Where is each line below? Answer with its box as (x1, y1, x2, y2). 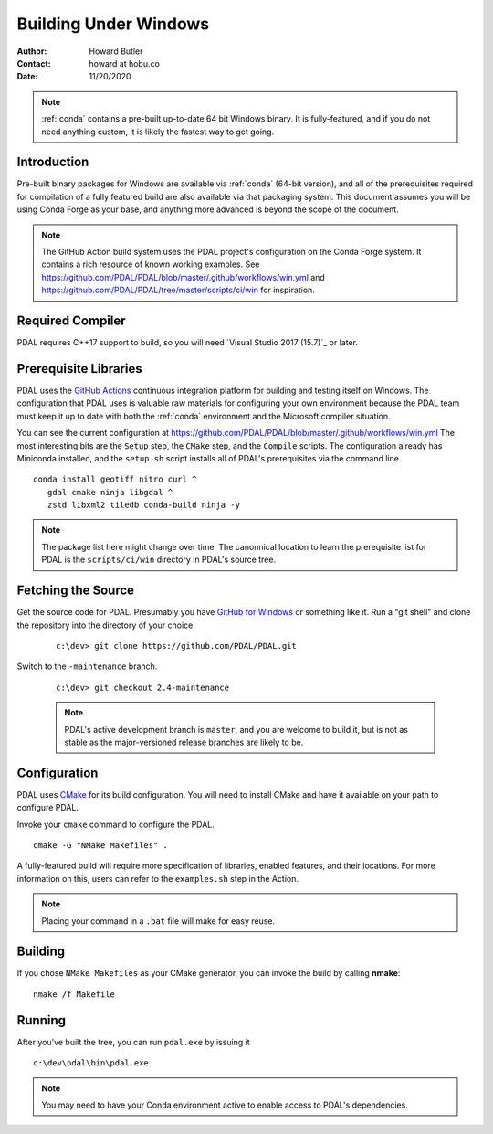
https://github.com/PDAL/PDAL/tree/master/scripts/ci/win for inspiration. (41, 284, 315, 296)
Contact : (16, 58, 52, 69)
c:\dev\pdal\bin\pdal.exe (33, 1058, 150, 1068)
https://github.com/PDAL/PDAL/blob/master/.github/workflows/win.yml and (41, 271, 326, 282)
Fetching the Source (16, 583, 135, 599)
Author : (16, 46, 47, 57)
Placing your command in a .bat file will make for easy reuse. (41, 915, 276, 927)
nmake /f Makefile (33, 989, 116, 1000)
